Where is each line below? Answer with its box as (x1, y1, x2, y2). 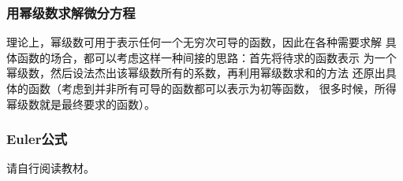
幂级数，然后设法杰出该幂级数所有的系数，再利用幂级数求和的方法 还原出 (6, 65, 386, 81)
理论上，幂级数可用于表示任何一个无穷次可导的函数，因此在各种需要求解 (6, 34, 382, 50)
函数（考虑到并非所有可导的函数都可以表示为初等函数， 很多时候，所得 (28, 80, 397, 96)
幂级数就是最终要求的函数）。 (6, 95, 155, 112)
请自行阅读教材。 (6, 160, 95, 176)
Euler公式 (6, 129, 68, 149)
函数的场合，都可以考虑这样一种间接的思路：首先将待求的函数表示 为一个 (17, 49, 397, 65)
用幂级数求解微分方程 (6, 2, 136, 22)
